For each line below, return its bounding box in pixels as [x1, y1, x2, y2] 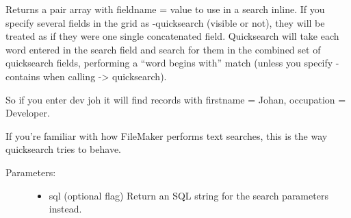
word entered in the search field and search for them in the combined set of [5, 42, 321, 56]
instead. [49, 202, 82, 216]
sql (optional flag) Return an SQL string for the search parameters [49, 188, 328, 202]
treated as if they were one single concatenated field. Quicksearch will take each [5, 29, 339, 43]
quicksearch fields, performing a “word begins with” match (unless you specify [5, 56, 333, 70]
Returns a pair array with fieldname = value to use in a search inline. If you [5, 2, 325, 16]
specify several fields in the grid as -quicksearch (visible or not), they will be [5, 15, 325, 29]
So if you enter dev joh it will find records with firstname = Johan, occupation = [5, 92, 346, 106]
